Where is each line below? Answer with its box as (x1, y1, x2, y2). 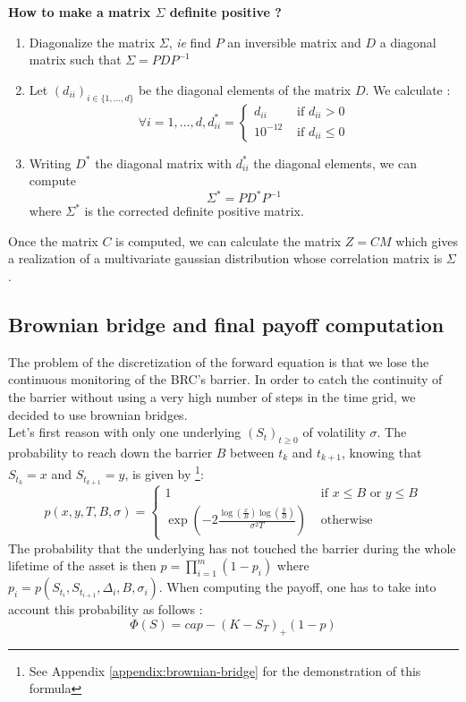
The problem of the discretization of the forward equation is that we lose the (8, 352, 429, 371)
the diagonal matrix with (95, 153, 233, 172)
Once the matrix (8, 231, 98, 250)
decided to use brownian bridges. (8, 405, 188, 424)
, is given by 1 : (124, 462, 204, 484)
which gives (395, 231, 459, 250)
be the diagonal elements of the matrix (138, 80, 352, 98)
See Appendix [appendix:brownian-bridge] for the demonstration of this (29, 661, 421, 680)
